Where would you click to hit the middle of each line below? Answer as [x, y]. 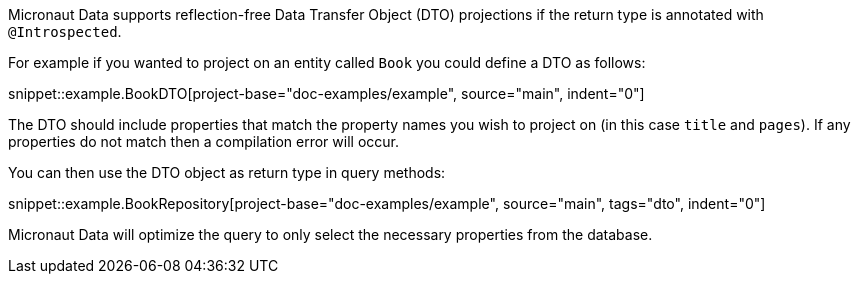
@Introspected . [65, 31]
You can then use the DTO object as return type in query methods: [227, 172]
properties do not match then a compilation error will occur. [203, 141]
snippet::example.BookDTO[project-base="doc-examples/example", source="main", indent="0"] [326, 93]
